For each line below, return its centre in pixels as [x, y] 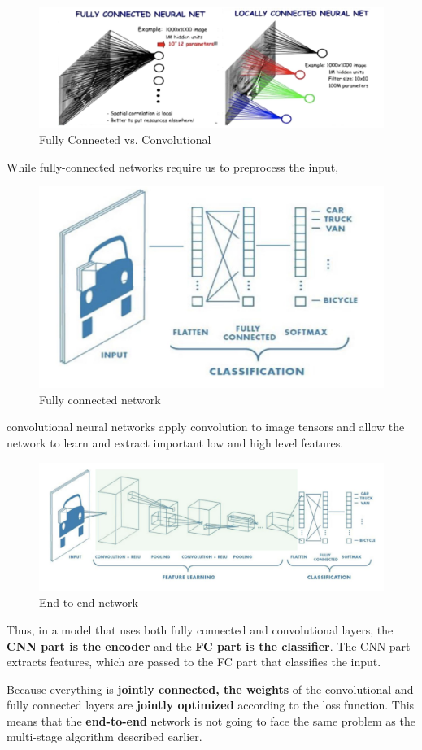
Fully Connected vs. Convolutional [125, 140]
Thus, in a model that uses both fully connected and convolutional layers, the [200, 629]
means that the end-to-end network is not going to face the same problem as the [211, 720]
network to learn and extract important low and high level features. [175, 442]
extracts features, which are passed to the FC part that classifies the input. [194, 662]
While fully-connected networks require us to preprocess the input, [173, 166]
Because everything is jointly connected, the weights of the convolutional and [210, 689]
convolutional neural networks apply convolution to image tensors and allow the [206, 427]
